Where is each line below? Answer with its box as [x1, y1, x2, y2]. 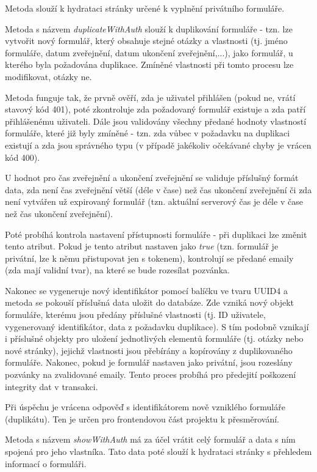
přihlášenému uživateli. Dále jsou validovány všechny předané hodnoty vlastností [5, 114, 307, 127]
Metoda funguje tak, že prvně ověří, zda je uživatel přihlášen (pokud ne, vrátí [5, 90, 296, 103]
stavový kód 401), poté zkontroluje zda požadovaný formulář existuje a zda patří [5, 103, 306, 116]
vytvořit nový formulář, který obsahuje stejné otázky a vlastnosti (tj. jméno [5, 34, 288, 47]
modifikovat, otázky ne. [5, 70, 92, 83]
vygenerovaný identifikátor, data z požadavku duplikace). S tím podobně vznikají [5, 320, 309, 333]
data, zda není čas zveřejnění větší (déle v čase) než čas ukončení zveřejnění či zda [5, 183, 312, 196]
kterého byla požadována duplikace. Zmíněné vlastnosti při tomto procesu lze [5, 58, 294, 71]
